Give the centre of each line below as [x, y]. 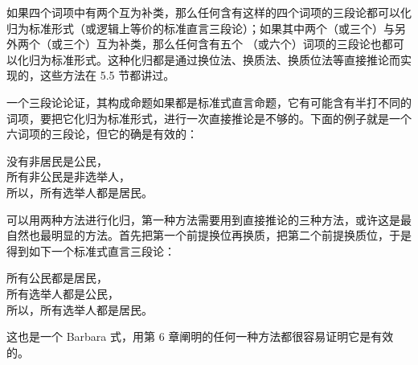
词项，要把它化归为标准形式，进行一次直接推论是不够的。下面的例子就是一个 [209, 118]
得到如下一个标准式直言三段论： [91, 250]
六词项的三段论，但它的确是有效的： [102, 134]
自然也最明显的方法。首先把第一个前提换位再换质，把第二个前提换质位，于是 [209, 235]
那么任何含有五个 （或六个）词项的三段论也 [267, 44]
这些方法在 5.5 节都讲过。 [107, 75]
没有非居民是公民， [57, 160]
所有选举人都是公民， [63, 293]
